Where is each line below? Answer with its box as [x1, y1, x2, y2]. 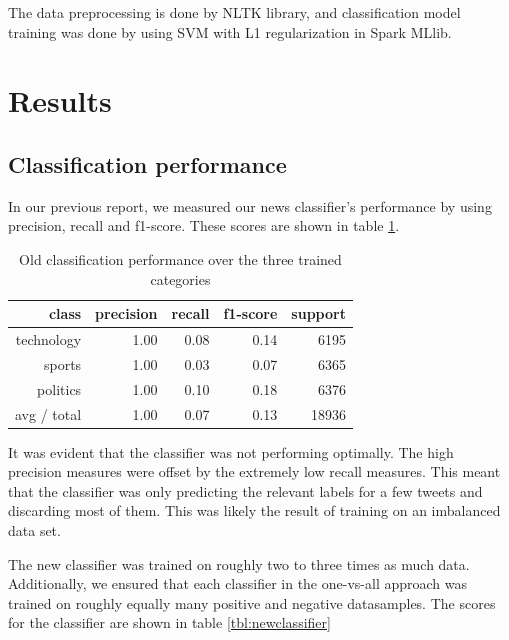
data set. [8, 519, 61, 540]
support [291, 303, 346, 324]
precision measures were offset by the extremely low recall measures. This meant [8, 461, 501, 482]
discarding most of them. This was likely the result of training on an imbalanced [8, 500, 501, 521]
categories [150, 268, 211, 289]
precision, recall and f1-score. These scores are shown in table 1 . [8, 215, 400, 236]
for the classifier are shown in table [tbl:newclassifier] [8, 612, 331, 633]
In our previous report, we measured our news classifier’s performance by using [8, 195, 492, 216]
